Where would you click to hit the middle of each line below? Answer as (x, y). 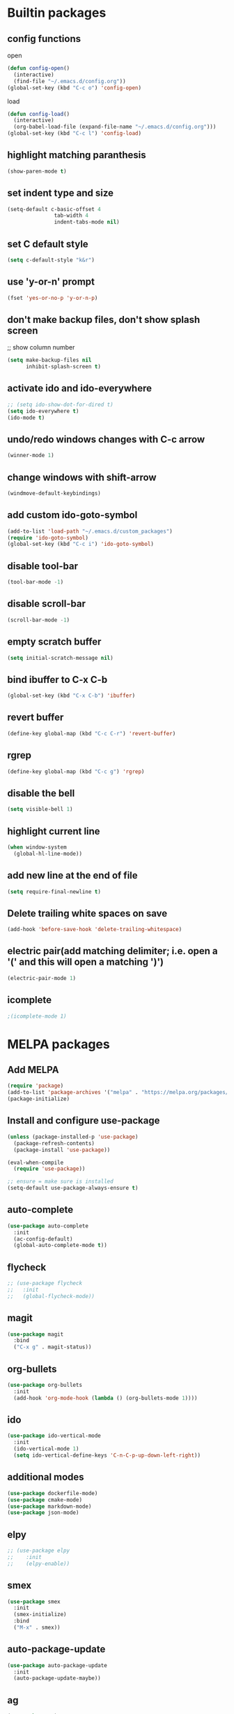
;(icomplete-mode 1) (37, 1016)
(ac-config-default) (43, 1239)
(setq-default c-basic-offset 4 (54, 209)
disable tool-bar (43, 566)
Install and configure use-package (84, 1121)
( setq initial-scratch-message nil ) (60, 658)
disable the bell (41, 793)
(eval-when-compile (36, 1162)
